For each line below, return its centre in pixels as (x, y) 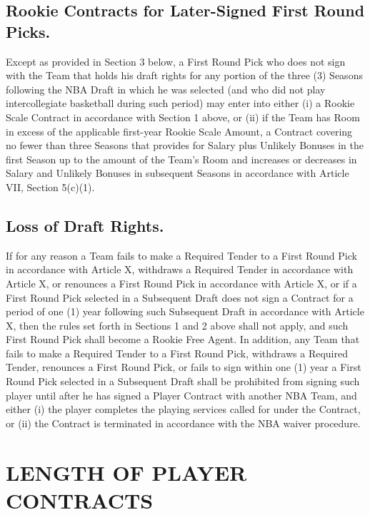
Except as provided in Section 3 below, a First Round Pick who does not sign (176, 61)
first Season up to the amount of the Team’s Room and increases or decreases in (181, 159)
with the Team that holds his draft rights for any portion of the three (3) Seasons (184, 75)
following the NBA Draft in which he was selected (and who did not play (166, 89)
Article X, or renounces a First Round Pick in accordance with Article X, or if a (181, 283)
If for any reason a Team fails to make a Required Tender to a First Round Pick (181, 255)
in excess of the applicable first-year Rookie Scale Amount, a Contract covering (179, 131)
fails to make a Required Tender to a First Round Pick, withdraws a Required (177, 353)
